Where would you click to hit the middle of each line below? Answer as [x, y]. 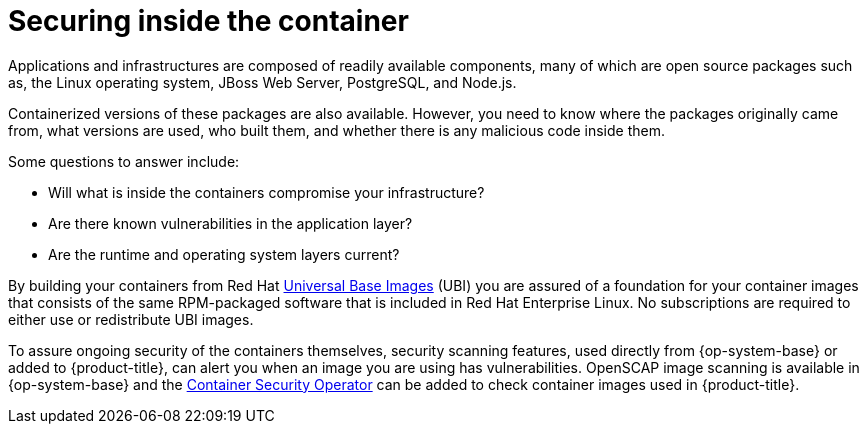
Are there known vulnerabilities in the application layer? [230, 223]
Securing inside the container [208, 21]
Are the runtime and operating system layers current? [224, 254]
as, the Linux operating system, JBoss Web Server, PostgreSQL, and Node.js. [262, 82]
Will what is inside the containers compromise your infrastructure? [266, 192]
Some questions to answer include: [124, 161]
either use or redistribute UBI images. [131, 319]
